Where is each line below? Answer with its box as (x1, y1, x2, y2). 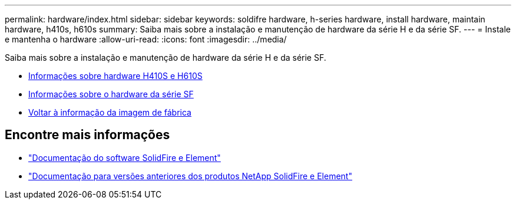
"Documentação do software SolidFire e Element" (28, 152, 221, 163)
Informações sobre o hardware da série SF (28, 89, 194, 99)
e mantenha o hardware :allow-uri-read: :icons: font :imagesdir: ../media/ (5, 34, 287, 44)
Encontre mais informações (5, 127, 170, 143)
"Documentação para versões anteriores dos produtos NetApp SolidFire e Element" (28, 170, 352, 181)
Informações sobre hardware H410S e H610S (28, 71, 203, 81)
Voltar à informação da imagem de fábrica (28, 107, 191, 117)
